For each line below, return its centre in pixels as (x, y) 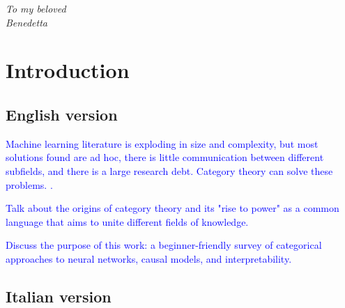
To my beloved (36, 8)
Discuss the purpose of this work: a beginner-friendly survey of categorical (164, 245)
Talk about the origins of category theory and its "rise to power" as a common (172, 208)
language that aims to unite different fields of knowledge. (127, 221)
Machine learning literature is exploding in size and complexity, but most (162, 143)
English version (62, 114)
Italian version (59, 296)
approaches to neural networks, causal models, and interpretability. (149, 258)
